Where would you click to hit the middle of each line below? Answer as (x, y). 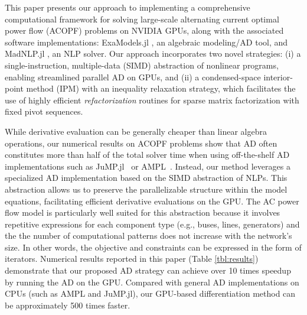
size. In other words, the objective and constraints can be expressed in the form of (153, 247)
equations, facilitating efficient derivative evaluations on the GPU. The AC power (152, 201)
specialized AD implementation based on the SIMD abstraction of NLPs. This (146, 178)
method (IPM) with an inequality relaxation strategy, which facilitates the (161, 88)
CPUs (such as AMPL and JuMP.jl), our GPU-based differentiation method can (150, 293)
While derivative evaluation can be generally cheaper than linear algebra (136, 131)
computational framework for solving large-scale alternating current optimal (142, 19)
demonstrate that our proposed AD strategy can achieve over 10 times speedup (148, 270)
